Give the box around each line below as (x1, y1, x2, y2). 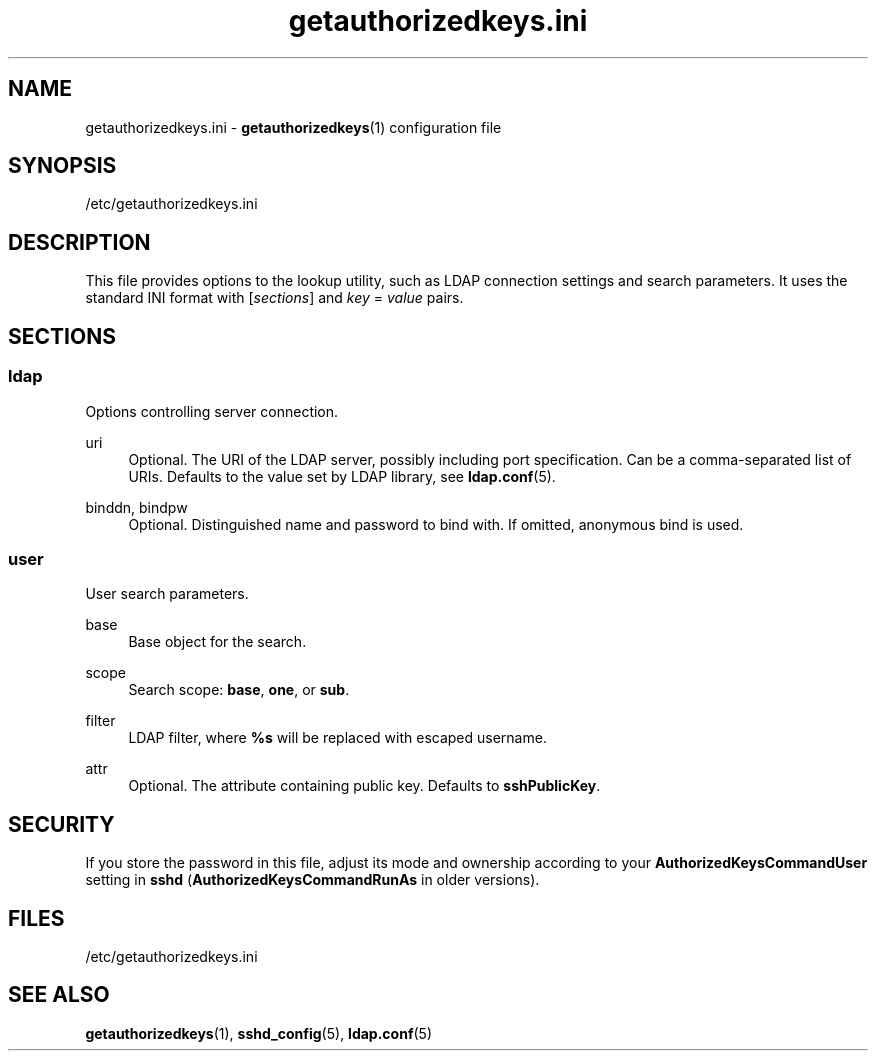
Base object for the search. (128, 633, 307, 651)
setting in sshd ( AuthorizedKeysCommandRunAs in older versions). (85, 871, 540, 889)
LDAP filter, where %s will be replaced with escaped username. (128, 729, 547, 747)
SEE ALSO (8, 982, 110, 1008)
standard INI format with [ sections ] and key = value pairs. (85, 289, 464, 307)
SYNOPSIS (8, 153, 117, 179)
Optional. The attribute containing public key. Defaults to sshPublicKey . (128, 777, 601, 795)
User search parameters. (85, 585, 249, 603)
